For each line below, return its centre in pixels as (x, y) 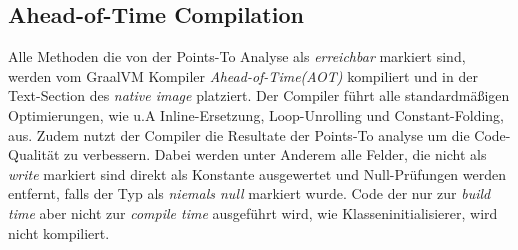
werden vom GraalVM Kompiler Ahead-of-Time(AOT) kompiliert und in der (243, 75)
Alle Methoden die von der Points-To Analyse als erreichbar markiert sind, (237, 56)
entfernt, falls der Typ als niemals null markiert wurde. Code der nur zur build (249, 193)
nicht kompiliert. (59, 232)
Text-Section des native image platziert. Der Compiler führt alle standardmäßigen (259, 95)
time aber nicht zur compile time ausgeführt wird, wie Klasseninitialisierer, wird (253, 212)
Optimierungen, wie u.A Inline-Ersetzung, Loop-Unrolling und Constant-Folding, (256, 114)
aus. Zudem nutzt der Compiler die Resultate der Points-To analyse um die (239, 134)
